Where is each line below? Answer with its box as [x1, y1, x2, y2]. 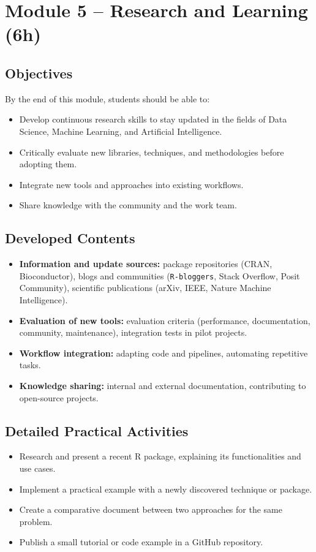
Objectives [5, 63, 73, 82]
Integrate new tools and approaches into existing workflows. [19, 178, 244, 191]
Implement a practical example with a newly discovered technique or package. [19, 482, 312, 495]
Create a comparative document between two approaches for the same [19, 503, 282, 516]
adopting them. [19, 157, 77, 170]
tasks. [19, 358, 41, 371]
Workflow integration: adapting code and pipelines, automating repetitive [19, 346, 308, 359]
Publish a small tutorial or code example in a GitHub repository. [19, 535, 263, 548]
